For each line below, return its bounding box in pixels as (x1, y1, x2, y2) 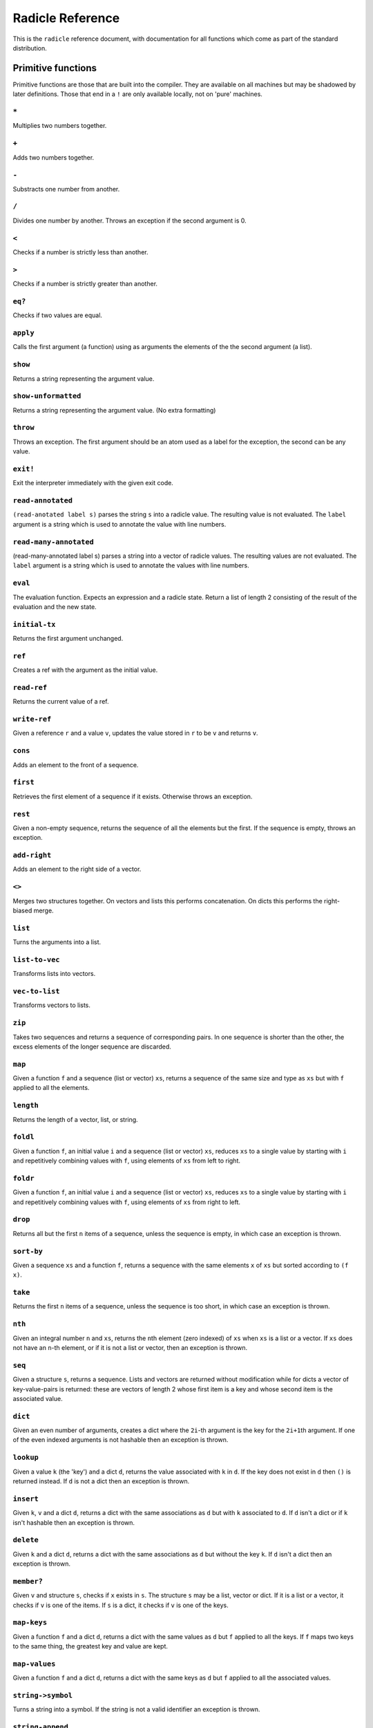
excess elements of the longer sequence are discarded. (12, 1042, 172, 1051)
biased (12, 906, 32, 914)
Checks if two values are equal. (12, 311, 103, 319)
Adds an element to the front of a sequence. (12, 760, 139, 769)
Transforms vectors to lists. (12, 1001, 91, 1009)
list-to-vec (12, 955, 60, 964)
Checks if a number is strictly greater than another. (12, 280, 158, 288)
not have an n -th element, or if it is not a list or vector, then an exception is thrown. (12, 1343, 248, 1351)
